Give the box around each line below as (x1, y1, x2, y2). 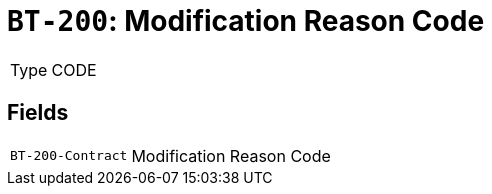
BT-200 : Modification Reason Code (7, 4, 485, 38)
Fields (7, 100, 69, 126)
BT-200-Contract (10, 148, 128, 164)
